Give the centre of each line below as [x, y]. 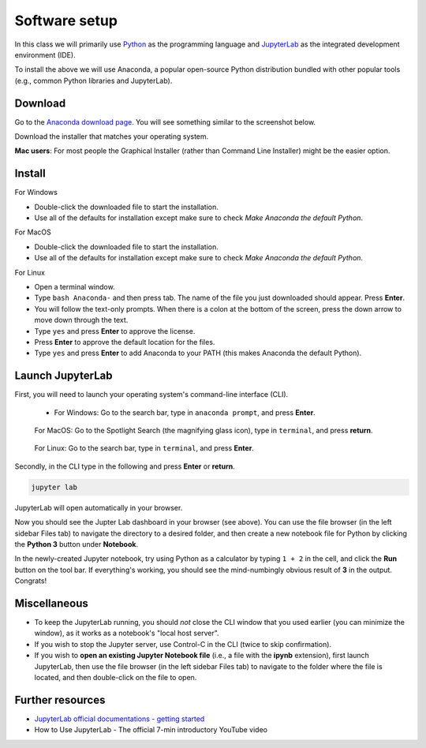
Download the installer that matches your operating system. [112, 137]
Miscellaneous [51, 603]
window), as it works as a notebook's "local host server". [127, 633]
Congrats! [31, 581]
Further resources [60, 699]
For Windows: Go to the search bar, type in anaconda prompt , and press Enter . [185, 412]
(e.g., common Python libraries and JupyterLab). [93, 80]
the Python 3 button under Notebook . [76, 544]
